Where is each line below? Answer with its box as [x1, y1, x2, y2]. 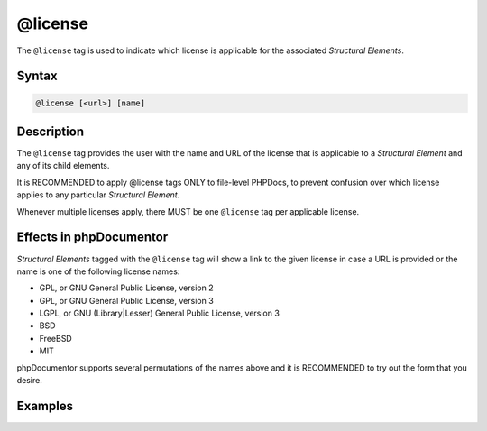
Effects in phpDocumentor [16, 230, 169, 245]
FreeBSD [39, 333, 72, 344]
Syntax [16, 69, 58, 84]
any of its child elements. [16, 160, 110, 171]
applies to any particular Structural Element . [16, 189, 180, 200]
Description [16, 124, 85, 139]
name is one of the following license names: [16, 266, 180, 277]
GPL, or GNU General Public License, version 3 [39, 295, 214, 306]
